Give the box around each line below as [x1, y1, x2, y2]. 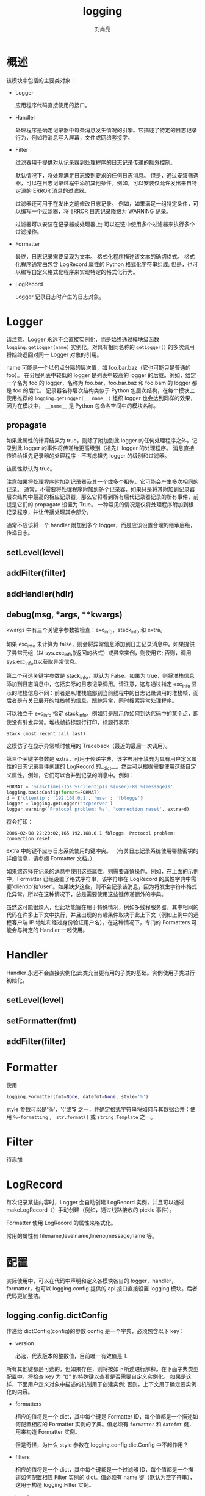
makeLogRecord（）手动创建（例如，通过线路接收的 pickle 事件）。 [6, 1206, 175, 1214]
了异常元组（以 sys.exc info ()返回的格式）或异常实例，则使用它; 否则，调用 [6, 649, 192, 658]
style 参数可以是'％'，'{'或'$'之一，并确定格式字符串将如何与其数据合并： [6, 1106, 190, 1113]
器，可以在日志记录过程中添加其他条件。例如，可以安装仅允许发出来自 [15, 179, 192, 187]
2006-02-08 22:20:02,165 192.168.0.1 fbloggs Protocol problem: [6, 830, 176, 836]
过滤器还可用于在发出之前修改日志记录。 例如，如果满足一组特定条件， [15, 200, 193, 207]
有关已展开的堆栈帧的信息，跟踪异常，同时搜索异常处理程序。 [22, 697, 178, 704]
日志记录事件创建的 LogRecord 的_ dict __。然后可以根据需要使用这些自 [16, 763, 191, 771]
